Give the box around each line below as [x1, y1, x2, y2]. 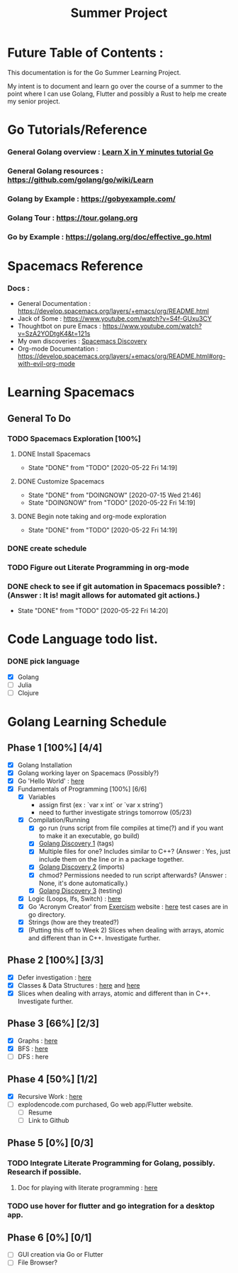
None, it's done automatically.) [38, 879, 128, 887]
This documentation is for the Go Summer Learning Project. [7, 68, 181, 76]
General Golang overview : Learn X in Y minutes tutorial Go [7, 147, 214, 157]
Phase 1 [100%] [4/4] [7, 742, 103, 754]
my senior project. [7, 97, 60, 105]
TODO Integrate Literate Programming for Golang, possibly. [7, 1158, 215, 1168]
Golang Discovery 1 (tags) [38, 839, 115, 847]
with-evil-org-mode [17, 360, 76, 368]
